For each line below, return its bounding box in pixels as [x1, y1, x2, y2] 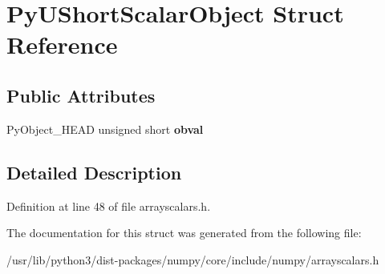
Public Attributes [6, 83, 156, 107]
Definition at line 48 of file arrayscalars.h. [6, 197, 211, 214]
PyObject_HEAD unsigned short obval [6, 120, 204, 137]
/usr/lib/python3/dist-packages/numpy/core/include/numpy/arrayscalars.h [6, 251, 379, 268]
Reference [6, 28, 118, 61]
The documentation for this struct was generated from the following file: [6, 224, 362, 241]
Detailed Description [6, 159, 182, 184]
